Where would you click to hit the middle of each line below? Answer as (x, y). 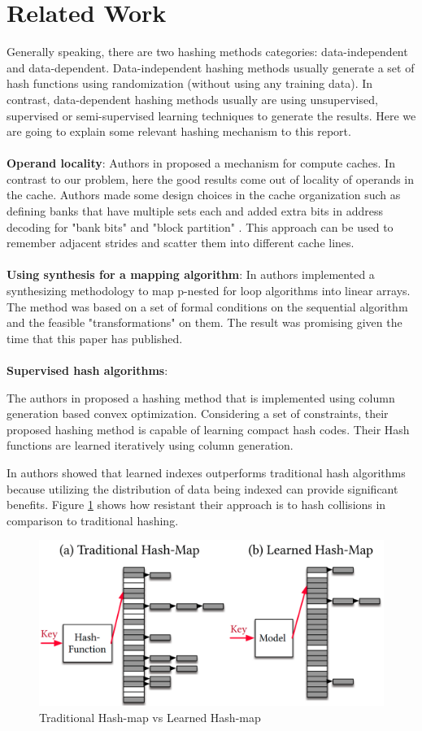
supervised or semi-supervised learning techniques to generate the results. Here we (211, 115)
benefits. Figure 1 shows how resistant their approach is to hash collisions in (196, 505)
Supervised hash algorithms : (87, 370)
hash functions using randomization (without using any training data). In (190, 83)
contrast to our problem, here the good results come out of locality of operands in (211, 178)
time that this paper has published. (95, 338)
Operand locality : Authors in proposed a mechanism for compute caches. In (201, 163)
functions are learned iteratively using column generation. (150, 445)
